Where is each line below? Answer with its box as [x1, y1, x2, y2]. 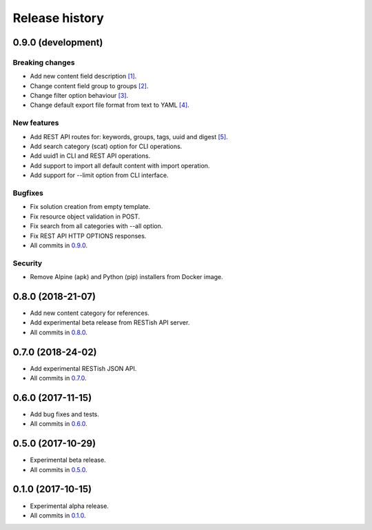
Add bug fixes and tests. [30, 410, 100, 418]
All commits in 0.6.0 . [30, 420, 87, 428]
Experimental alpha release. [30, 502, 110, 510]
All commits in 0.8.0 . [30, 328, 87, 336]
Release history [12, 10, 105, 26]
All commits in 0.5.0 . [30, 465, 87, 473]
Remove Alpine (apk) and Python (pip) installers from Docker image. [30, 273, 223, 281]
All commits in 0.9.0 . [30, 241, 88, 249]
